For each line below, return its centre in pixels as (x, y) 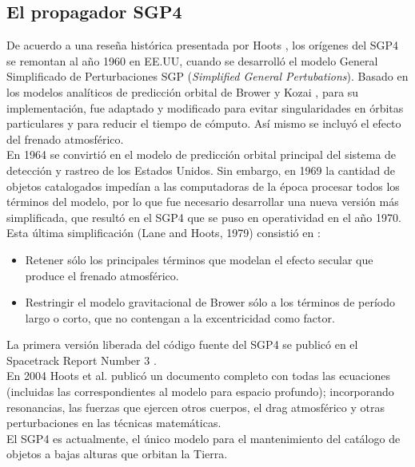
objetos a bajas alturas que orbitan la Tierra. (117, 454)
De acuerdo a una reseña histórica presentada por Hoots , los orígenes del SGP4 (203, 45)
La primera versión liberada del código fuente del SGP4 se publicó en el (182, 344)
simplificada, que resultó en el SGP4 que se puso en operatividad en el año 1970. (204, 217)
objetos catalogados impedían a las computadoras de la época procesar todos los (203, 186)
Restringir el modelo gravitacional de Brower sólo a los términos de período (210, 302)
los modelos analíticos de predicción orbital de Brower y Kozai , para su (183, 91)
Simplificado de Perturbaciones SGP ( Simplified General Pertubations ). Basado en (207, 76)
